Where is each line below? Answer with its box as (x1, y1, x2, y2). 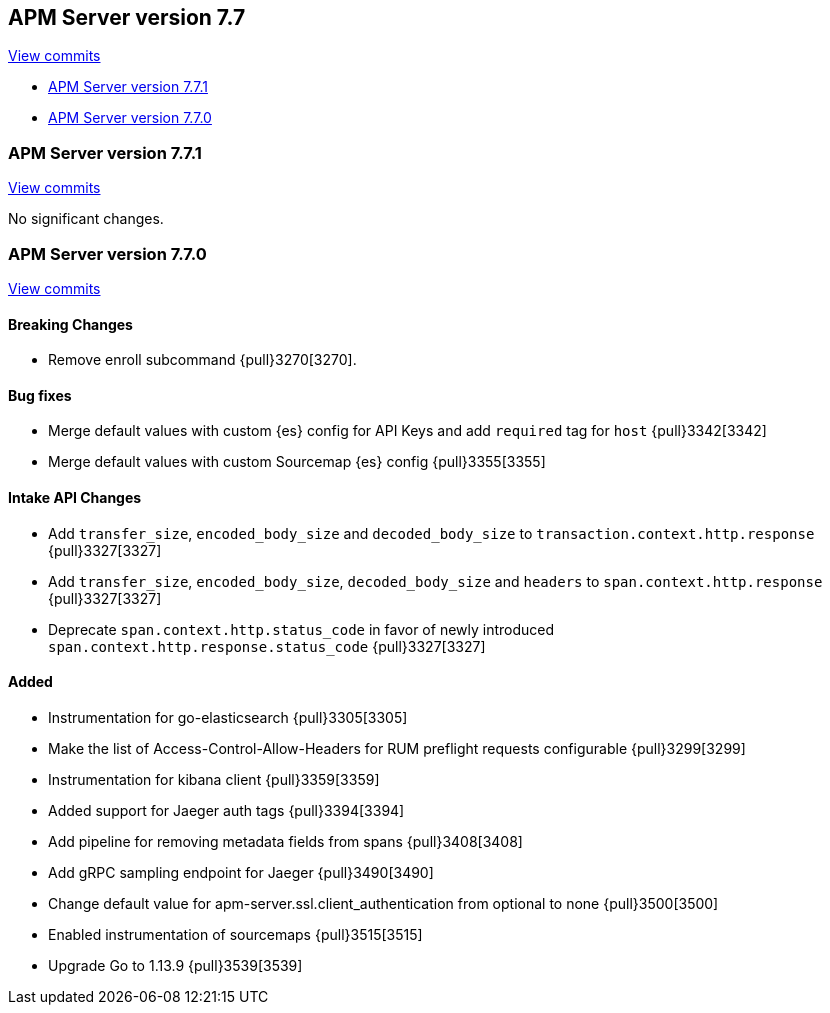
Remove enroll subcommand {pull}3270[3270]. (48, 351, 357, 369)
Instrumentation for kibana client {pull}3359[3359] (48, 770, 380, 788)
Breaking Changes (8, 315, 133, 333)
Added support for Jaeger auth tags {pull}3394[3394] (48, 801, 405, 819)
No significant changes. (8, 210, 164, 228)
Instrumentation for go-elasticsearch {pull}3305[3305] (48, 708, 408, 726)
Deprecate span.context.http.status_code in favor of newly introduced (48, 620, 555, 638)
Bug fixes (8, 386, 72, 404)
